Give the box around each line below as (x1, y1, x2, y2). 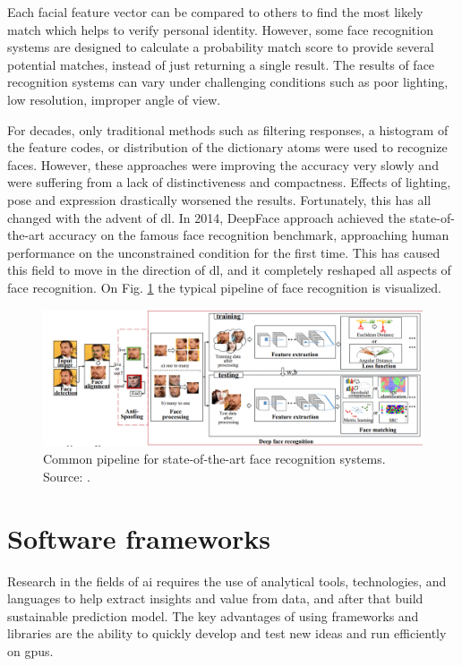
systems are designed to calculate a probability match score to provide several (7, 38, 434, 56)
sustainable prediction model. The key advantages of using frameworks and (7, 606, 419, 625)
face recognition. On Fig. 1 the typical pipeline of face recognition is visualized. (7, 277, 442, 296)
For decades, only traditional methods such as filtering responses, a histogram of (7, 120, 449, 139)
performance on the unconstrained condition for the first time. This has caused (7, 243, 441, 261)
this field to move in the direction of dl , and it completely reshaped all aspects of (7, 260, 451, 279)
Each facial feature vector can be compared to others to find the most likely (7, 3, 423, 21)
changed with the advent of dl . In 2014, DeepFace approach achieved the (7, 208, 406, 226)
